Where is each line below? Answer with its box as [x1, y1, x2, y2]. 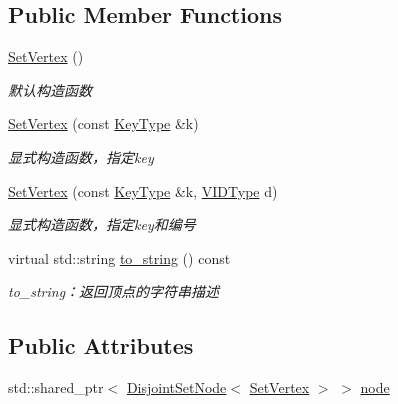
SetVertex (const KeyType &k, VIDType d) [8, 180, 278, 201]
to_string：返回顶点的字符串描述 [8, 281, 220, 302]
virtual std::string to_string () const [8, 247, 231, 268]
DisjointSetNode [126, 377, 227, 398]
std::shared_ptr [8, 377, 104, 398]
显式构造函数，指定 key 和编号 [8, 214, 196, 235]
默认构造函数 [8, 79, 92, 100]
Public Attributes [8, 330, 194, 361]
